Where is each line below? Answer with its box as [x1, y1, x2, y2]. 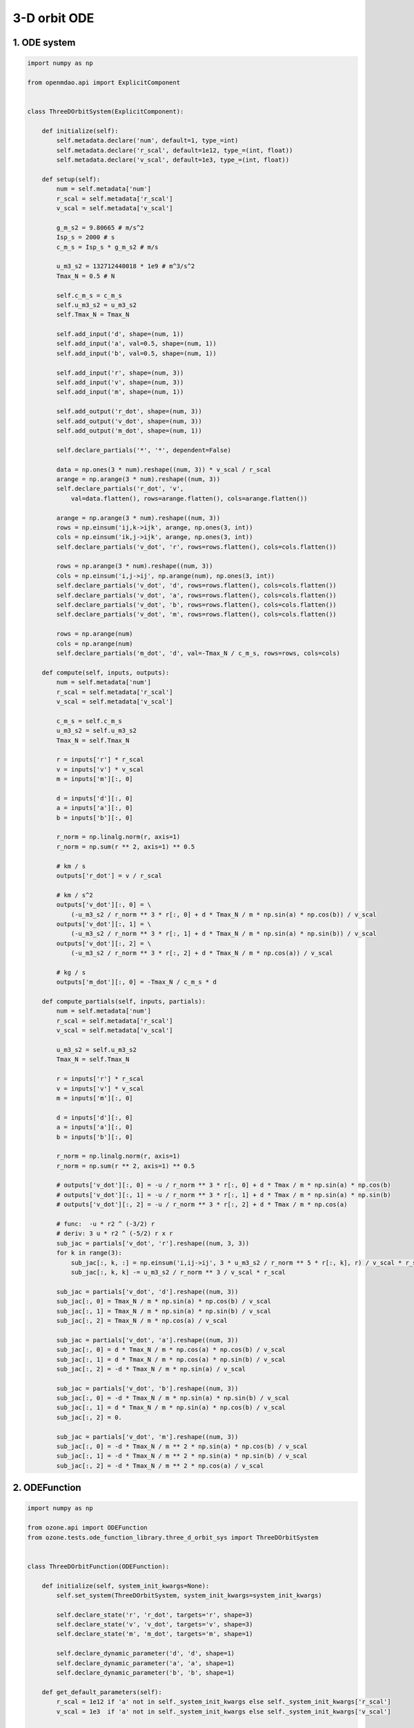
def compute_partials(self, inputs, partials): [41, 997, 206, 1006]
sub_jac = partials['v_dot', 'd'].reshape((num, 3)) [56, 1288, 239, 1295]
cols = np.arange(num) [56, 639, 134, 648]
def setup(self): [41, 175, 101, 183]
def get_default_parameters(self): [41, 1688, 162, 1696]
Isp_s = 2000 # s [56, 234, 115, 241]
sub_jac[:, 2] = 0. [56, 1414, 122, 1421]
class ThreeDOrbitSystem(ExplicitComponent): [27, 108, 184, 115]
